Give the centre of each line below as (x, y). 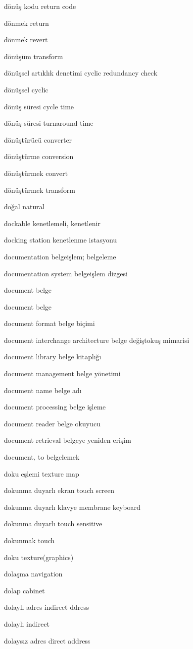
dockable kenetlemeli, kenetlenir (52, 223)
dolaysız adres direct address (47, 640)
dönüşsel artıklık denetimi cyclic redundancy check (81, 73)
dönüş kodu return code (40, 6)
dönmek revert (26, 40)
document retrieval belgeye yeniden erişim (68, 440)
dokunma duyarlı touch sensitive (53, 524)
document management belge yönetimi (62, 373)
